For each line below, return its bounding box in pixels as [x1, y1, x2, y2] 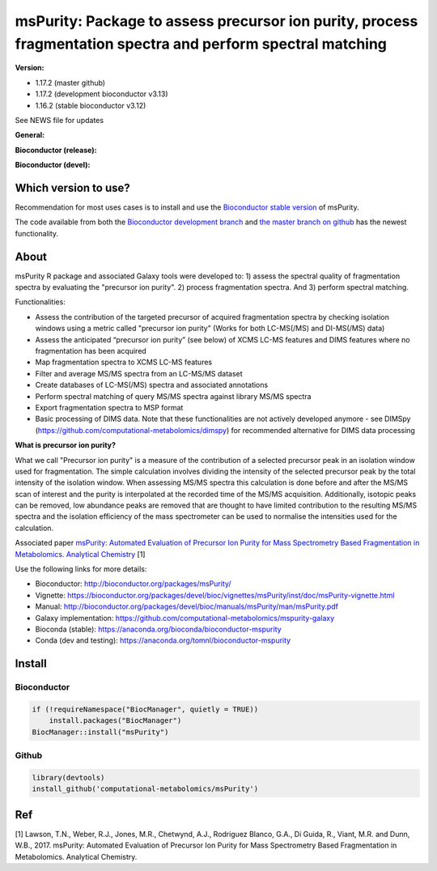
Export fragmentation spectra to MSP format [35, 402, 184, 412]
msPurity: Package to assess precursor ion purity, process [15, 12, 418, 30]
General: [15, 130, 45, 140]
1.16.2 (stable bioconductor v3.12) [35, 100, 146, 110]
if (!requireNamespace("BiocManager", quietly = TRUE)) [32, 704, 259, 714]
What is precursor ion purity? [15, 440, 117, 450]
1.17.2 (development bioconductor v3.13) [35, 89, 169, 99]
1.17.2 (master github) [35, 78, 105, 87]
